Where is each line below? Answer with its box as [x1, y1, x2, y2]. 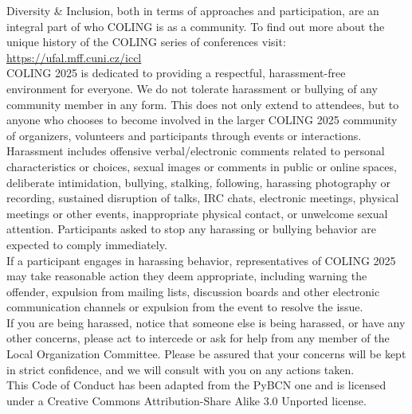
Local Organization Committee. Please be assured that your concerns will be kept [6, 346, 406, 362]
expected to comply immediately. [6, 236, 167, 252]
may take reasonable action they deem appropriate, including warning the [6, 268, 367, 284]
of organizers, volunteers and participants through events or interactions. [6, 127, 362, 143]
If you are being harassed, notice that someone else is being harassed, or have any [6, 314, 406, 330]
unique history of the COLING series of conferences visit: [6, 33, 286, 50]
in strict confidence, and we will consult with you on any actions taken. [6, 361, 355, 377]
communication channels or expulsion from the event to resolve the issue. [6, 299, 363, 315]
